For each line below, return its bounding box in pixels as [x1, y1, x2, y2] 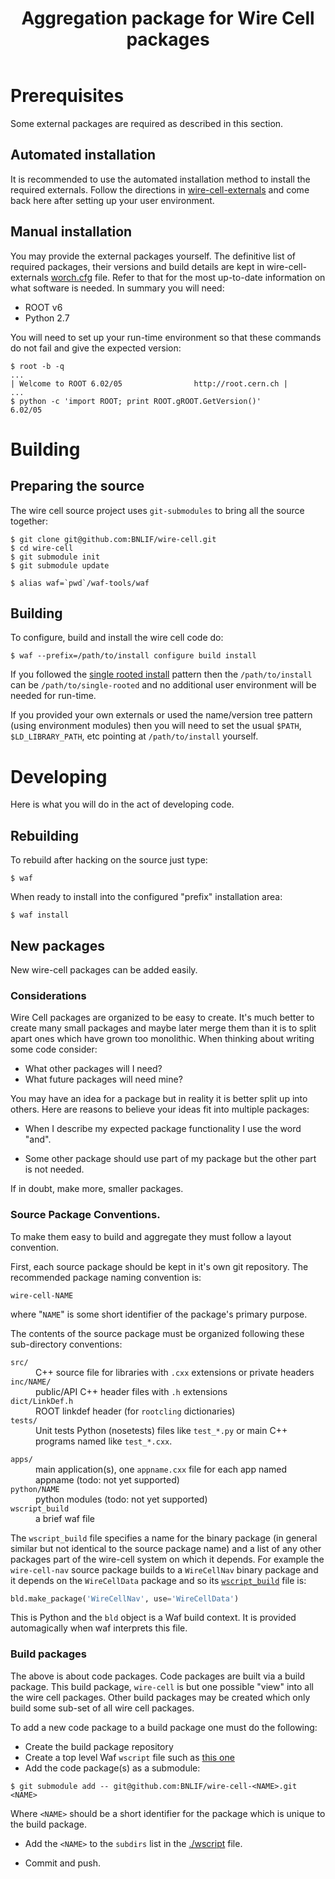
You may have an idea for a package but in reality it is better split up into [10, 1093, 308, 1105]
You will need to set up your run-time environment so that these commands [10, 331, 322, 343]
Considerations [10, 988, 87, 1002]
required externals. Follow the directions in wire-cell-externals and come [10, 183, 310, 196]
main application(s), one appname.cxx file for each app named [35, 1463, 288, 1475]
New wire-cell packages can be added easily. [10, 963, 198, 976]
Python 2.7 [24, 312, 70, 324]
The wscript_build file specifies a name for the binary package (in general [10, 1532, 318, 1544]
